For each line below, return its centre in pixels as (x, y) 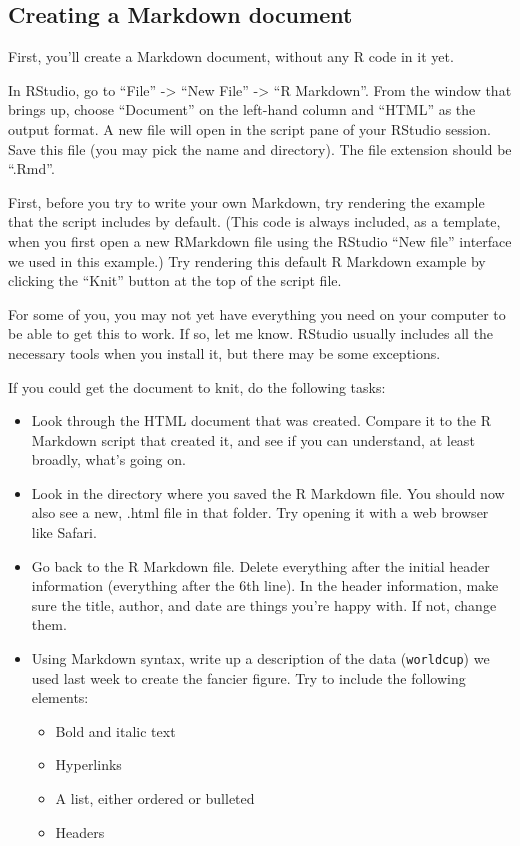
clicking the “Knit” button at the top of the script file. (175, 280)
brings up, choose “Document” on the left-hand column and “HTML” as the (242, 109)
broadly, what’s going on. (108, 459)
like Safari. (64, 532)
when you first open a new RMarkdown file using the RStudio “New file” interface (260, 240)
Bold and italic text (115, 730)
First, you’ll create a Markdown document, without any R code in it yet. (231, 56)
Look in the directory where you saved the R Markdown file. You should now (268, 492)
